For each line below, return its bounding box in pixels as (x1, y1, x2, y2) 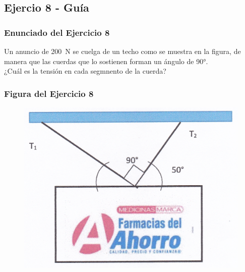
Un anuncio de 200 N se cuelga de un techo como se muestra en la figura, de (4, 46, 241, 56)
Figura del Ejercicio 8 (4, 87, 94, 99)
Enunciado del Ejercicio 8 (4, 26, 110, 38)
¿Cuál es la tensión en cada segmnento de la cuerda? (4, 66, 166, 76)
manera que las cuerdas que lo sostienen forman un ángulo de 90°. (4, 56, 208, 66)
